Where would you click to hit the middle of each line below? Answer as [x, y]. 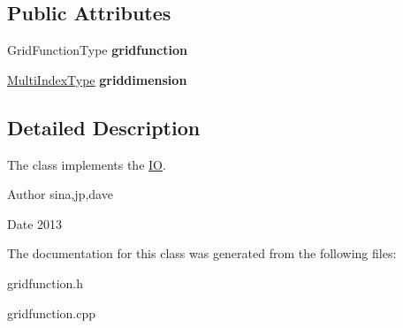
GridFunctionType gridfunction [97, 50]
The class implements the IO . [87, 164]
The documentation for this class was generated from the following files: [202, 253]
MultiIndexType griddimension [97, 79]
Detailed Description [104, 127]
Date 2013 [35, 223]
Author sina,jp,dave [60, 194]
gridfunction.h [46, 282]
